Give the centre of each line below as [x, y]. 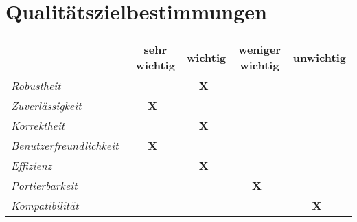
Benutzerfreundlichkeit [65, 146]
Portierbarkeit [44, 186]
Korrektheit [38, 126]
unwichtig [319, 57]
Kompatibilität [45, 206]
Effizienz [32, 166]
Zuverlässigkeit [46, 106]
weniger [260, 49]
